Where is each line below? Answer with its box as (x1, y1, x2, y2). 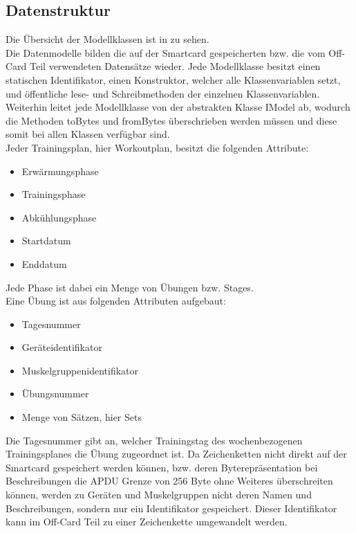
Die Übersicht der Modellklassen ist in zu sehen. (6, 32, 209, 46)
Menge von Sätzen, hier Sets (21, 410, 142, 424)
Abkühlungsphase (21, 210, 97, 224)
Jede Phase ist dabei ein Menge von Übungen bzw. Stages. (6, 280, 254, 294)
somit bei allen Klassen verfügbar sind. (6, 127, 170, 141)
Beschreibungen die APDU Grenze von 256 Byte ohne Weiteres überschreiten (6, 473, 333, 488)
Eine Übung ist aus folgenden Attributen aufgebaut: (6, 293, 226, 308)
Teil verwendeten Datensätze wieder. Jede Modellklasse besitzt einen (30, 59, 321, 73)
